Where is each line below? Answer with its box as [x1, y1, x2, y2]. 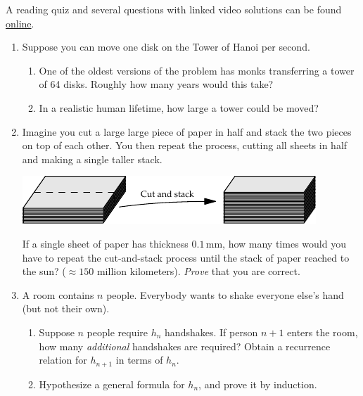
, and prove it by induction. [198, 376, 317, 391]
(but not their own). [22, 301, 110, 316]
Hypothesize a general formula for [39, 376, 185, 391]
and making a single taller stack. [22, 151, 163, 166]
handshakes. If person [165, 324, 258, 339]
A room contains [22, 287, 94, 302]
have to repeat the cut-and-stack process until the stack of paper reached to [22, 250, 350, 264]
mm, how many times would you [205, 236, 346, 250]
